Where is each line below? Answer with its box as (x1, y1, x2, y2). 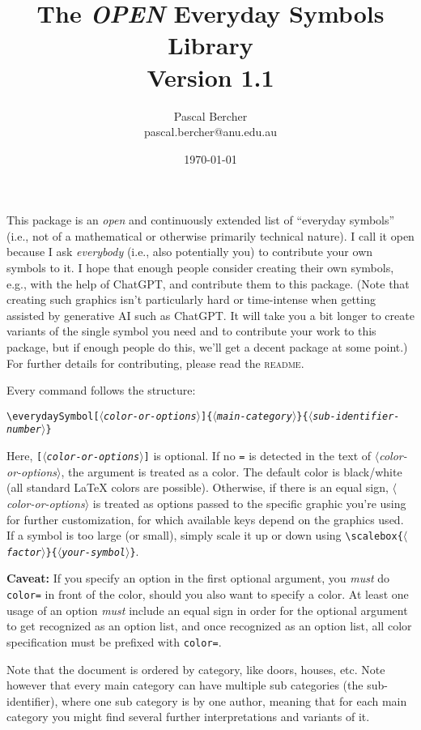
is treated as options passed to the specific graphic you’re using (92, 494, 406, 511)
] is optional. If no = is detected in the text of (143, 447, 372, 464)
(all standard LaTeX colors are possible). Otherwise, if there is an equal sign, (6, 479, 389, 496)
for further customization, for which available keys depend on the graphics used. (6, 510, 404, 527)
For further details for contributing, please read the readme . (6, 354, 304, 371)
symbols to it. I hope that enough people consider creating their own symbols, (6, 259, 394, 276)
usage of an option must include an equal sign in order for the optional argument (6, 601, 408, 618)
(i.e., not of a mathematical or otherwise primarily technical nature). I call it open (6, 227, 415, 244)
